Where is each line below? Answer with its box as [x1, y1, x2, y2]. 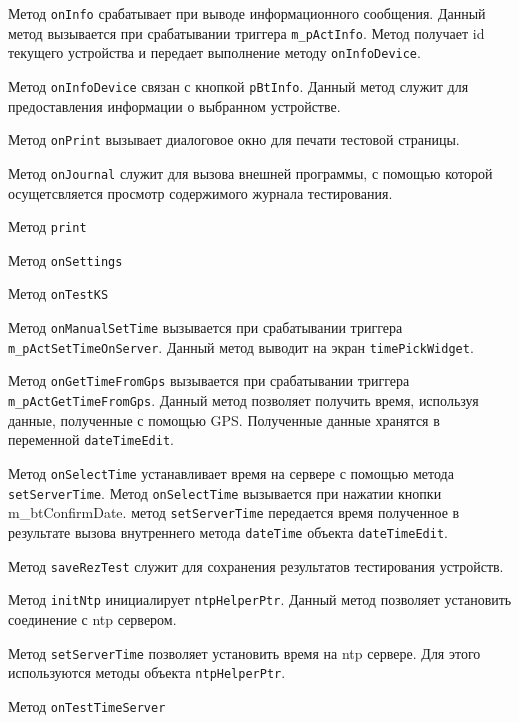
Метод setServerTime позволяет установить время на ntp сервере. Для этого [8, 642, 481, 663]
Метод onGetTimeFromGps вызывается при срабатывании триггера [8, 370, 410, 391]
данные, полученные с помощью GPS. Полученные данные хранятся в [8, 409, 440, 430]
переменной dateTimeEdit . [8, 429, 174, 450]
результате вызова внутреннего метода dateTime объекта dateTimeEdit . [8, 521, 448, 542]
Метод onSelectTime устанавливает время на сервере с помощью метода [8, 462, 454, 483]
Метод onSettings [8, 249, 123, 270]
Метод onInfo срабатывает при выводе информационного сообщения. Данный [8, 3, 486, 23]
